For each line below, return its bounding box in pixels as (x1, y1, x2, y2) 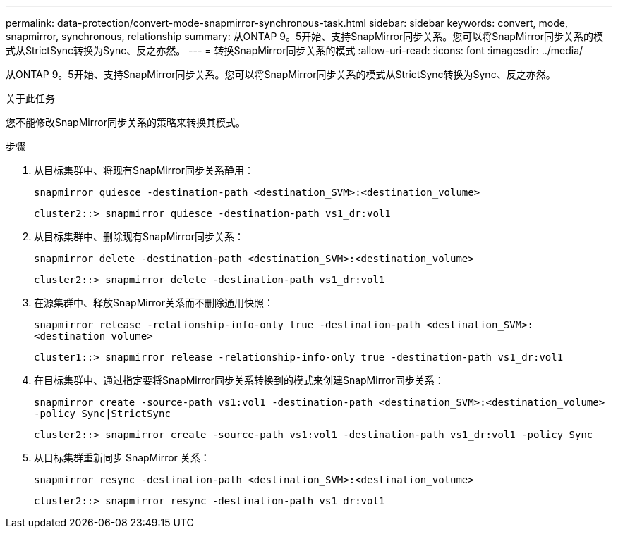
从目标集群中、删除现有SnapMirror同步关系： (34, 230, 244, 242)
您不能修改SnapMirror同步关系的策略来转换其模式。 (6, 116, 246, 128)
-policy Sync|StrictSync (34, 408, 171, 419)
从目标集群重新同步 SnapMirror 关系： (34, 452, 210, 464)
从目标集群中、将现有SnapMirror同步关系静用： (34, 164, 254, 176)
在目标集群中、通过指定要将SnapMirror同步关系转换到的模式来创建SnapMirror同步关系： (34, 374, 444, 386)
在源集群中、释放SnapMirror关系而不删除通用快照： (34, 297, 274, 309)
